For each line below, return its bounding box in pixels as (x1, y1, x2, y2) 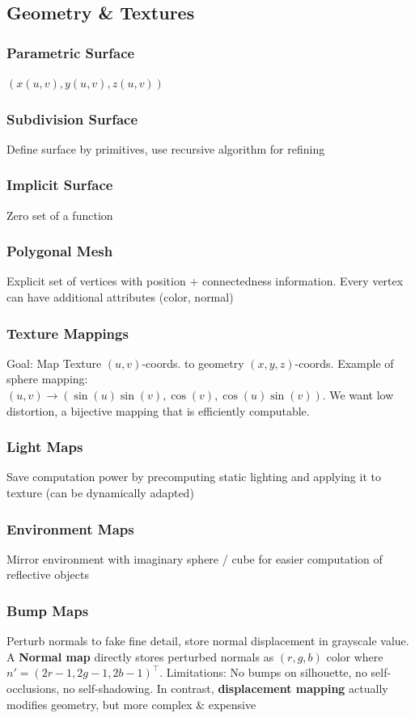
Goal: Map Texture (6, 354, 102, 371)
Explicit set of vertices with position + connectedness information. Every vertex (6, 272, 404, 289)
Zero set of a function (6, 206, 113, 223)
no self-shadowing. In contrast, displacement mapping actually (62, 680, 388, 697)
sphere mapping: (6, 370, 88, 387)
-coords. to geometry (142, 354, 244, 371)
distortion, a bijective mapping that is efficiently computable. (6, 402, 310, 419)
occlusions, (6, 680, 60, 697)
